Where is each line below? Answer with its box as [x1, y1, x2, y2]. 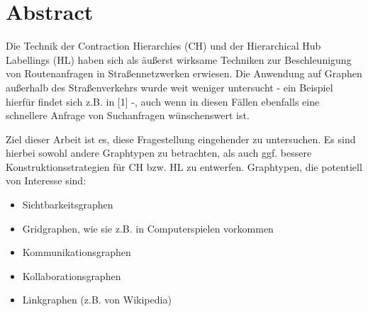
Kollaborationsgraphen [22, 268, 121, 283]
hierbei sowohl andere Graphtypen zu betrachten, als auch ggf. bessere [6, 145, 312, 160]
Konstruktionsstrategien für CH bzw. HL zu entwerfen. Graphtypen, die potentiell [6, 159, 362, 174]
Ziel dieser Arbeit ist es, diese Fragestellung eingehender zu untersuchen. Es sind [6, 131, 356, 146]
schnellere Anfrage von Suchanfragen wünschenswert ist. [6, 108, 250, 123]
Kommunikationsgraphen [22, 245, 131, 260]
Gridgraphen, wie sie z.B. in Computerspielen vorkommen [22, 221, 274, 235]
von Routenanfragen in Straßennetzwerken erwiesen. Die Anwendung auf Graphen [6, 66, 362, 81]
